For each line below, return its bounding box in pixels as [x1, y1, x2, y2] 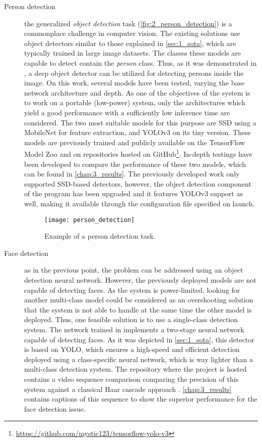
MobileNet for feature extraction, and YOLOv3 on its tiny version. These [24, 127, 251, 138]
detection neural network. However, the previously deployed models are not [24, 274, 256, 285]
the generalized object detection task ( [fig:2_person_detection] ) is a [24, 18, 232, 28]
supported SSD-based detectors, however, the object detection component [24, 178, 251, 189]
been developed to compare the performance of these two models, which [24, 158, 246, 169]
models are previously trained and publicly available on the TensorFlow [24, 137, 245, 147]
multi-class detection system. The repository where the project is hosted [24, 364, 247, 374]
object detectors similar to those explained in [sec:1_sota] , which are [24, 37, 236, 48]
